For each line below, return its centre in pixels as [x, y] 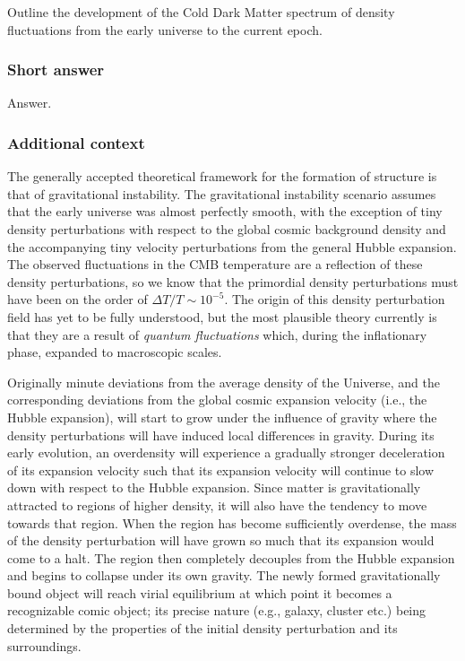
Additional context [76, 142]
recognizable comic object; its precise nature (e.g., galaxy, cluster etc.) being [217, 610]
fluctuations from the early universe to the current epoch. [165, 29]
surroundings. [44, 645]
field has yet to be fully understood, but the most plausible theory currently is [222, 316]
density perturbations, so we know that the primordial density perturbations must [233, 281]
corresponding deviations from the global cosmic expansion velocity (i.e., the [217, 400]
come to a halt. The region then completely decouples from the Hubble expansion [231, 557]
